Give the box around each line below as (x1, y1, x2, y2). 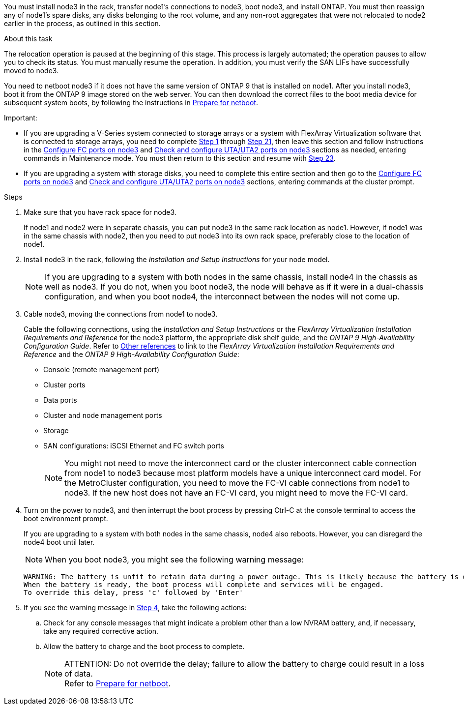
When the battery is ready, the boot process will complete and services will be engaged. (24, 581, 384, 589)
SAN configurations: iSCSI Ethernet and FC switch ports (43, 442, 224, 450)
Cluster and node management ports (43, 411, 162, 419)
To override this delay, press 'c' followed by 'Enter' (24, 589, 243, 596)
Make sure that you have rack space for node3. (24, 208, 176, 216)
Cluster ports (43, 381, 86, 389)
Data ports (43, 396, 77, 404)
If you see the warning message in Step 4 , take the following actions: (24, 603, 247, 612)
